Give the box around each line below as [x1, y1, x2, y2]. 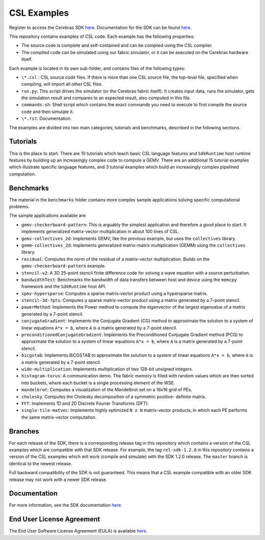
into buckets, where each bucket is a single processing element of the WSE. [21, 380, 175, 386]
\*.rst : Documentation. [21, 115, 72, 121]
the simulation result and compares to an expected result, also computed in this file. [21, 95, 191, 101]
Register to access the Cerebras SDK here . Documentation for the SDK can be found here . [9, 25, 192, 30]
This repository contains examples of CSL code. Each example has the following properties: [9, 33, 195, 39]
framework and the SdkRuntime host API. [21, 284, 106, 289]
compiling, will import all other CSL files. [21, 81, 103, 87]
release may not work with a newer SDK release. [9, 477, 107, 483]
